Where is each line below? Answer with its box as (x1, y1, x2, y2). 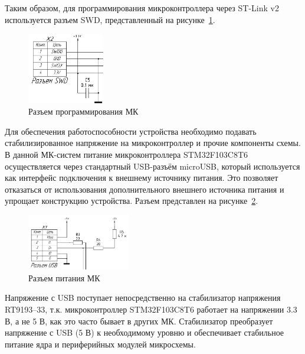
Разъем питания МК (28, 271, 100, 284)
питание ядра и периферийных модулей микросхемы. (5, 337, 196, 350)
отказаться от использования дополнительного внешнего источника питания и (5, 183, 284, 195)
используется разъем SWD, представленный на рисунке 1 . (5, 13, 215, 25)
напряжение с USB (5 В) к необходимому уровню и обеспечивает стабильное (5, 326, 284, 339)
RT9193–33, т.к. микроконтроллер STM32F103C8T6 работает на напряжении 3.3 (5, 303, 297, 315)
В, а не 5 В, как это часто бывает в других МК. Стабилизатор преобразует (5, 314, 273, 327)
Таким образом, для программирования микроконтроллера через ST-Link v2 (5, 2, 279, 14)
